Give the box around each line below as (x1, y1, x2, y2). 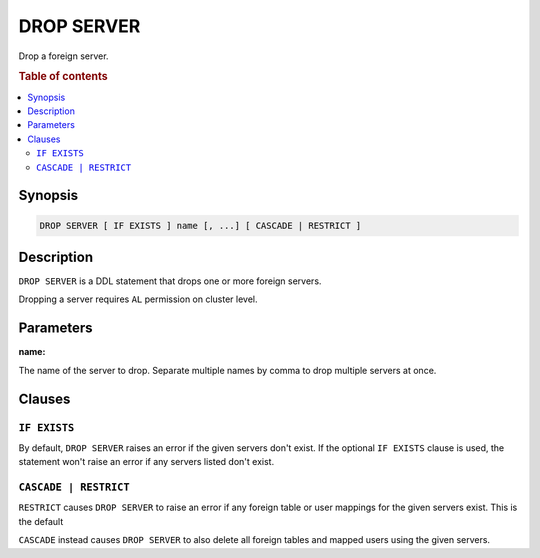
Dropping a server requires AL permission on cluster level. (18, 293, 259, 305)
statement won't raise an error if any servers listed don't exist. (18, 456, 275, 468)
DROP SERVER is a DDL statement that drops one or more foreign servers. (18, 275, 322, 287)
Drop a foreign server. (18, 50, 109, 62)
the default (18, 515, 64, 527)
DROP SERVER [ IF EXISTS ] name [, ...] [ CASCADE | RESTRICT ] (39, 220, 362, 231)
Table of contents (18, 70, 109, 84)
